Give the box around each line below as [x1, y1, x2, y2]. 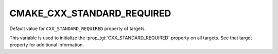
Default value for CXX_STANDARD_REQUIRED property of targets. [9, 25, 146, 32]
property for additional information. [9, 42, 84, 48]
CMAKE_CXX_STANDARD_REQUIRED [9, 8, 171, 19]
